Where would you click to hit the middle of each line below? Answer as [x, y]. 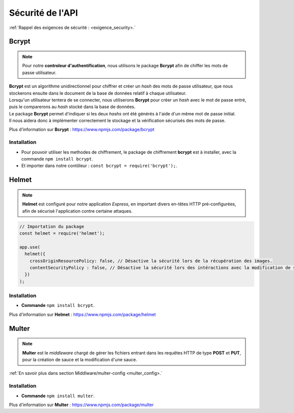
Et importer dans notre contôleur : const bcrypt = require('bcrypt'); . [99, 166]
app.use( [30, 247]
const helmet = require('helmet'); [62, 233]
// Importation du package [52, 226]
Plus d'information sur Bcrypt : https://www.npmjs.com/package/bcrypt [82, 130]
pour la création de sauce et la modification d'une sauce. [80, 359]
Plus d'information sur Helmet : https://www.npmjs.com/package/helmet [83, 314]
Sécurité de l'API [44, 13]
